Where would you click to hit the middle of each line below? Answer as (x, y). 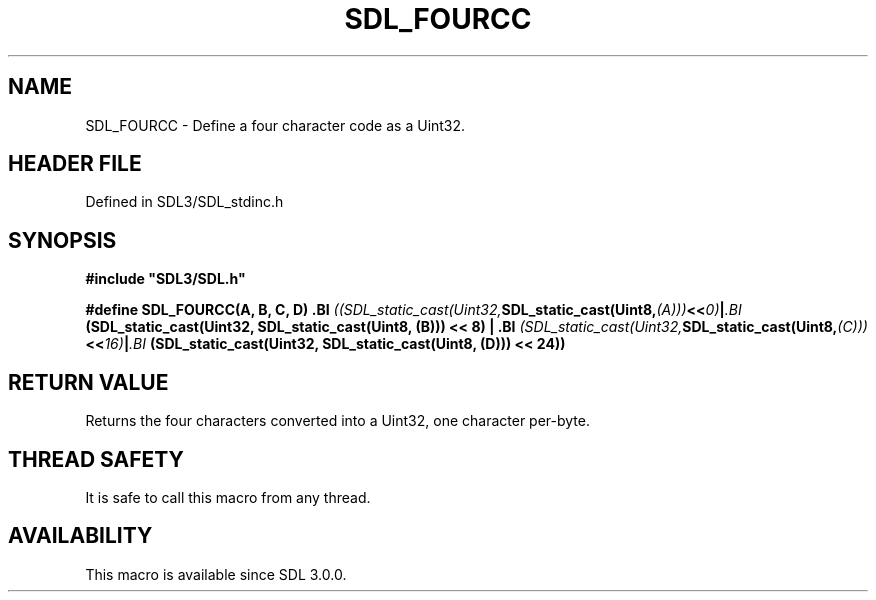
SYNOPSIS (62, 240)
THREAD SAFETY (96, 459)
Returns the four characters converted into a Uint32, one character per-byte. (338, 421)
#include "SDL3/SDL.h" (165, 279)
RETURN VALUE (88, 382)
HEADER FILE (75, 164)
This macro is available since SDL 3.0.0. (216, 574)
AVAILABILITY (80, 536)
